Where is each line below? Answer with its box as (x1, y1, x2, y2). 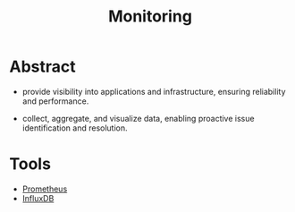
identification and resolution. (21, 123, 128, 133)
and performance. (21, 96, 89, 106)
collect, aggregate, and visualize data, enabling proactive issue (21, 113, 255, 123)
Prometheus (21, 183, 68, 194)
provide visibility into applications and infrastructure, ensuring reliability (21, 86, 286, 97)
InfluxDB (21, 192, 55, 203)
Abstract (9, 56, 76, 77)
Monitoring (108, 6, 192, 27)
